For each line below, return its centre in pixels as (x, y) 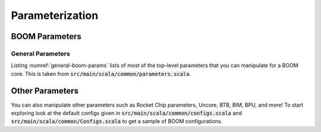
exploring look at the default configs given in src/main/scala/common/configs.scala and (126, 113)
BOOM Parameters (46, 36)
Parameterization (55, 15)
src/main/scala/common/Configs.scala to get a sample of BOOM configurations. (117, 121)
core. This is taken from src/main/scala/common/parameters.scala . (101, 73)
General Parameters (41, 53)
